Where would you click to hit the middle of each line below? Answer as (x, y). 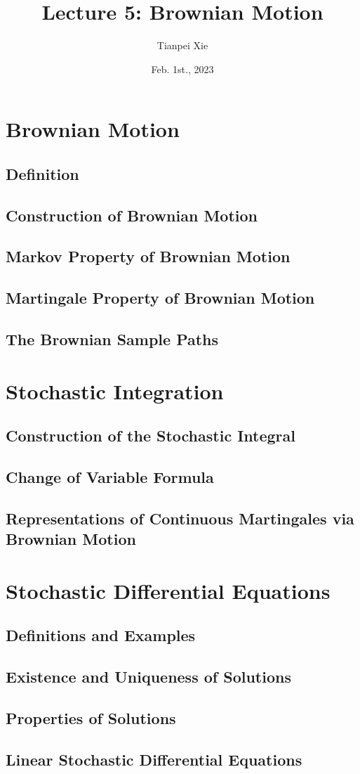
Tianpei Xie (182, 45)
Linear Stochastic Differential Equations (154, 759)
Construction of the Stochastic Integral (151, 436)
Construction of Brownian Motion (132, 215)
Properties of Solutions (91, 717)
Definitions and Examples (101, 635)
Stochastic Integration (115, 391)
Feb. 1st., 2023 (182, 69)
